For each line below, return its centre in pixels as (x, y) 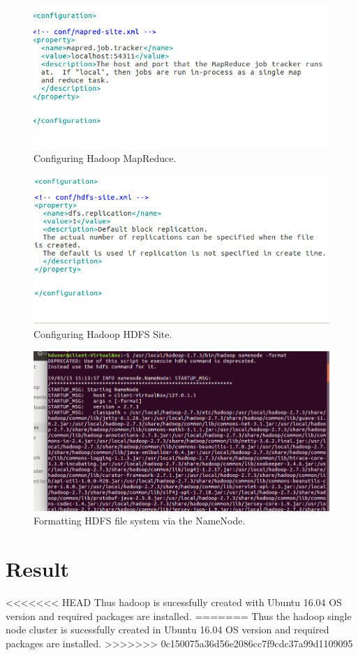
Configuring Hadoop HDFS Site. (103, 333)
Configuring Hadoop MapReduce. (105, 158)
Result (37, 569)
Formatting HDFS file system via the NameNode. (140, 521)
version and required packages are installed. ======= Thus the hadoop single (179, 616)
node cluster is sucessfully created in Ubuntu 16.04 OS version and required (167, 630)
